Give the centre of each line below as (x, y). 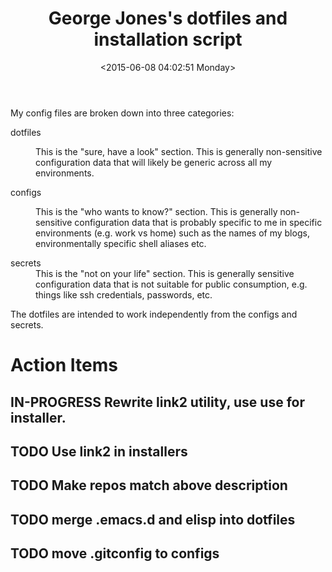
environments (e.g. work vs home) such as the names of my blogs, (172, 233)
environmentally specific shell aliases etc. (121, 243)
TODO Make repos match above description (149, 485)
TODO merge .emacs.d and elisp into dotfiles (153, 519)
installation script (168, 39)
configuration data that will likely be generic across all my (154, 162)
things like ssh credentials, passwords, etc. (124, 294)
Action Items (64, 365)
